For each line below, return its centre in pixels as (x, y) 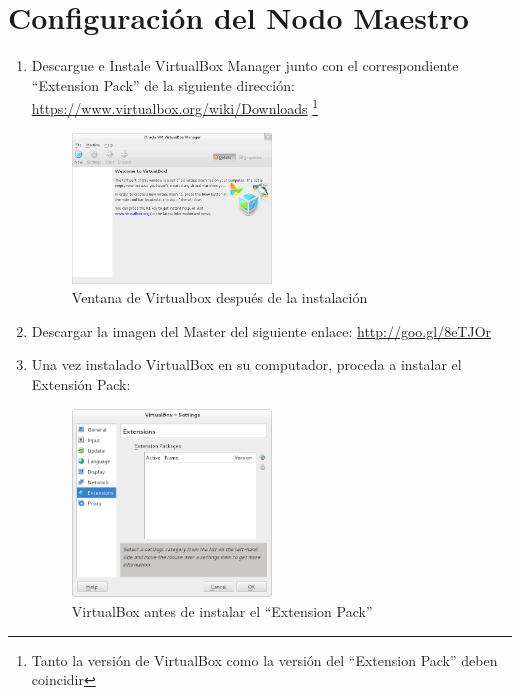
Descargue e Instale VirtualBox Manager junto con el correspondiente (245, 65)
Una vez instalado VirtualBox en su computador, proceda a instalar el (246, 364)
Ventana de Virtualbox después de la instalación (219, 297)
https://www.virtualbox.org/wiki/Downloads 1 (175, 106)
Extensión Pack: (81, 384)
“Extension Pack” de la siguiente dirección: (163, 84)
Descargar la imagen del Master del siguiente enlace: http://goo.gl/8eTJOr (261, 330)
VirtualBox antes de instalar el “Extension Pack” (222, 611)
